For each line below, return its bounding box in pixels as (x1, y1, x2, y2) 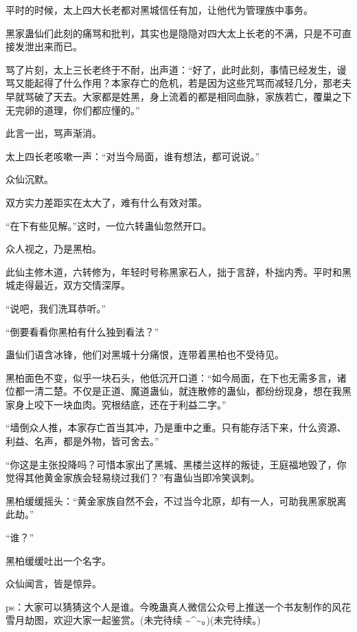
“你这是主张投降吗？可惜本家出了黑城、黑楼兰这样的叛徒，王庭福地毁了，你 (5, 457, 347, 471)
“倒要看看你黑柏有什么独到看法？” (5, 324, 159, 338)
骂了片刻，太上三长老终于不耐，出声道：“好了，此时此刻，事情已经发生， (5, 62, 337, 76)
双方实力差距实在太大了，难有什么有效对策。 (5, 195, 207, 209)
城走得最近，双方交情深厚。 (5, 278, 130, 292)
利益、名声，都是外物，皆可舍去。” (5, 434, 159, 448)
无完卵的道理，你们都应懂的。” (5, 102, 140, 117)
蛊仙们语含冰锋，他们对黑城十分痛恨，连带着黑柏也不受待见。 (5, 347, 284, 362)
